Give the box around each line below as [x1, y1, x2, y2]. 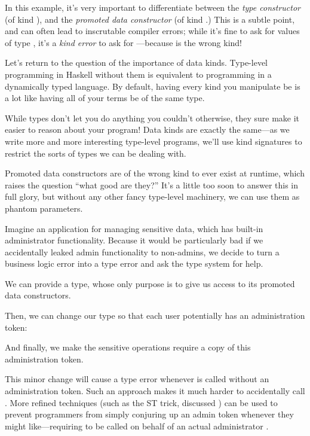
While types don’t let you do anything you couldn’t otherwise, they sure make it [5, 111, 300, 124]
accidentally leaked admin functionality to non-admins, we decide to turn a [5, 245, 280, 258]
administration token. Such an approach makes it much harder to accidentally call [5, 385, 305, 397]
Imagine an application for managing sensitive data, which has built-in [5, 222, 263, 234]
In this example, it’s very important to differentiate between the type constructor [5, 1, 300, 13]
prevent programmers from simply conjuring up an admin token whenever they [5, 408, 294, 420]
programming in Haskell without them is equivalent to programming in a [5, 68, 272, 80]
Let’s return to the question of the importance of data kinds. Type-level [5, 56, 268, 69]
